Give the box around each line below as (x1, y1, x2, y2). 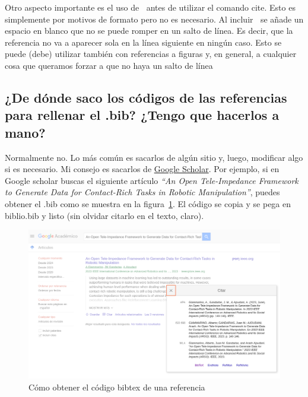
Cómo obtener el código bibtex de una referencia (28, 381, 205, 393)
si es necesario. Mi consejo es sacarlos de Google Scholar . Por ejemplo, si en (5, 163, 280, 175)
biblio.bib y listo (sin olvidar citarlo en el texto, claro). (5, 209, 204, 221)
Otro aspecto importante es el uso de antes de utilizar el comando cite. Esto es (5, 1, 296, 13)
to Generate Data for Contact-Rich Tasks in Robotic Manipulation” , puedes (5, 186, 280, 198)
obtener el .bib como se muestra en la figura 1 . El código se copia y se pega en (5, 197, 291, 209)
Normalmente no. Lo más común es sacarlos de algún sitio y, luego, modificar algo (5, 151, 303, 163)
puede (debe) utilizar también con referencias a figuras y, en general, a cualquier (5, 47, 297, 60)
